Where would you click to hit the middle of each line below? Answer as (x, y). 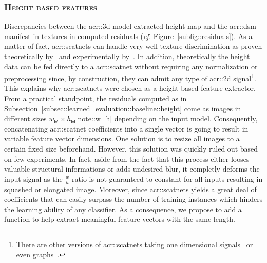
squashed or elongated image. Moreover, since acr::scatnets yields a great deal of (130, 189)
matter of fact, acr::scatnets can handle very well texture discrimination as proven (133, 46)
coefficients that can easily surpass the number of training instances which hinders (133, 199)
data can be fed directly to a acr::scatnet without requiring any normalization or (131, 66)
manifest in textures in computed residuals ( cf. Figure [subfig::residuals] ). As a (128, 36)
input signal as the (33, 179)
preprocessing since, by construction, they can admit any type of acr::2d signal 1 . (130, 77)
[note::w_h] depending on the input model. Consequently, (167, 118)
